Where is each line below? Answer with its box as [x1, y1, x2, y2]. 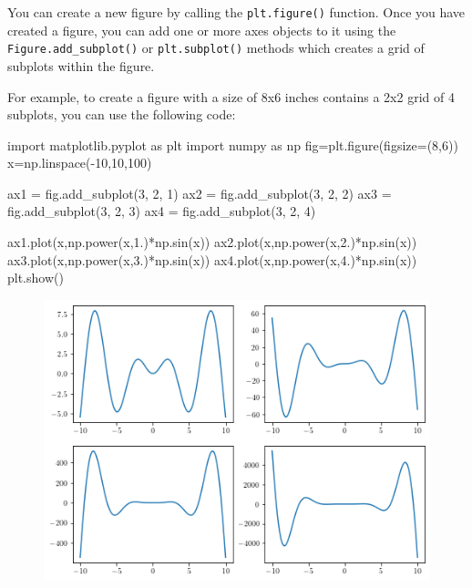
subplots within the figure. [7, 56, 155, 75]
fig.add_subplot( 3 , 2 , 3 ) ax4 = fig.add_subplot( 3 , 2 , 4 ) [7, 201, 316, 221]
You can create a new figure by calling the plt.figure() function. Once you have [7, 3, 466, 21]
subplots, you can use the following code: [7, 105, 236, 124]
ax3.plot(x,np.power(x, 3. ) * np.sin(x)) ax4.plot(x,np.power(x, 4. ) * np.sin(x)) [7, 250, 417, 269]
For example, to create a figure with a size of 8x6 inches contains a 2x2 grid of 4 [7, 87, 455, 106]
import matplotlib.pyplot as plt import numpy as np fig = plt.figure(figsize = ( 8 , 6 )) [7, 135, 458, 154]
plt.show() [7, 268, 64, 287]
